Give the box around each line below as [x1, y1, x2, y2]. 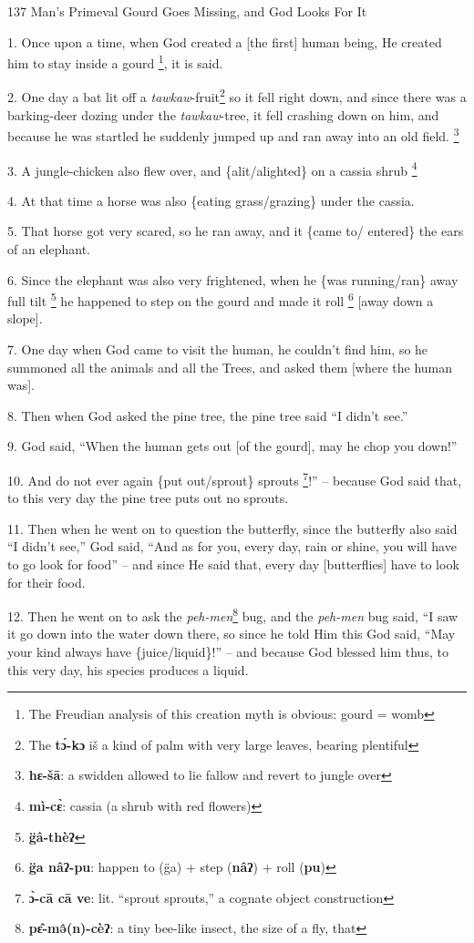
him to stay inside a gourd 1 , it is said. [7, 51, 223, 72]
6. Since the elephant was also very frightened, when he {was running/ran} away [7, 270, 459, 289]
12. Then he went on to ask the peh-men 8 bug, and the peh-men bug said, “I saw [7, 604, 459, 625]
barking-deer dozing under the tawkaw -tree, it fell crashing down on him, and [7, 105, 439, 124]
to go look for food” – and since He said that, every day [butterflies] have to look [7, 555, 459, 573]
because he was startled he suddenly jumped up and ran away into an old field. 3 [7, 124, 459, 145]
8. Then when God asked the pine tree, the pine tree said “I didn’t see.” [7, 405, 408, 425]
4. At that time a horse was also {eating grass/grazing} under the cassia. [7, 190, 415, 210]
